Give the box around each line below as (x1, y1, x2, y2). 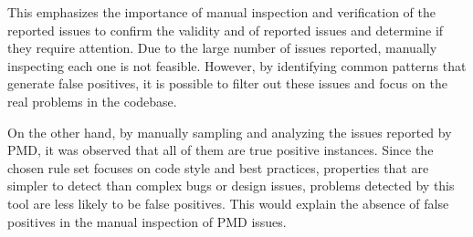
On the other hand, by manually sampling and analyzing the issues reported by (7, 122, 452, 141)
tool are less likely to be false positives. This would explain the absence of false (7, 193, 449, 212)
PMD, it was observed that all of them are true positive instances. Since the (7, 140, 434, 160)
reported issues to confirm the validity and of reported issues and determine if (7, 20, 444, 39)
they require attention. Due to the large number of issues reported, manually (7, 38, 437, 57)
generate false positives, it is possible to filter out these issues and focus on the (7, 74, 447, 93)
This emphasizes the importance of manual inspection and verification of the (7, 3, 436, 21)
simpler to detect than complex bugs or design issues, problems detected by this (7, 176, 455, 195)
